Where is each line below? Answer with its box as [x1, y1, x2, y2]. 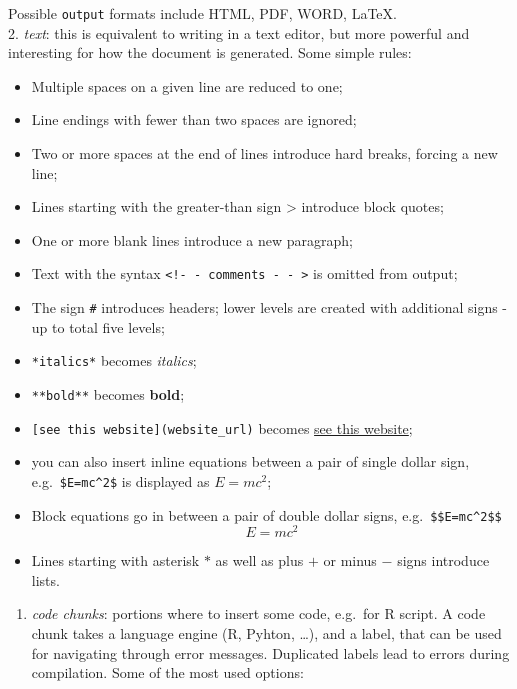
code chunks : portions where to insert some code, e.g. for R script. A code [31, 603, 486, 624]
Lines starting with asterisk [31, 550, 200, 571]
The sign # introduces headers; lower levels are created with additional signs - [31, 297, 508, 318]
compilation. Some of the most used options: [31, 662, 304, 683]
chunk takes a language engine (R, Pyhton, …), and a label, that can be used [31, 623, 502, 644]
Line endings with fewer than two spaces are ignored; [31, 109, 357, 130]
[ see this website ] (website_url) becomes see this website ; [31, 417, 413, 438]
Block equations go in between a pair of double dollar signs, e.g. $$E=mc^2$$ [31, 504, 502, 525]
